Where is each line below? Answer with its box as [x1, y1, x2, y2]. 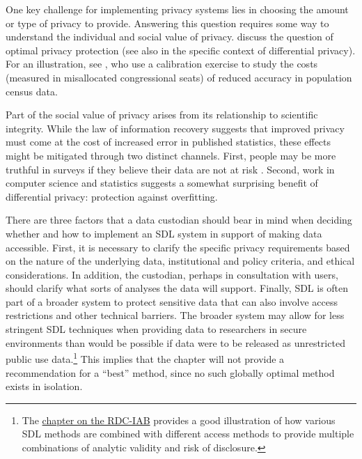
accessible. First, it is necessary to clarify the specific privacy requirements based [6, 240, 350, 254]
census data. [6, 84, 58, 98]
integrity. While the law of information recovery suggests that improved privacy [6, 120, 345, 135]
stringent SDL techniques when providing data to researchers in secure [6, 322, 307, 336]
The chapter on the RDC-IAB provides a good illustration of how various [22, 412, 336, 427]
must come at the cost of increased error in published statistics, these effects [6, 134, 331, 149]
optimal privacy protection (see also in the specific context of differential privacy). [6, 42, 356, 57]
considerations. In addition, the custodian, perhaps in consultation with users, [6, 267, 338, 281]
